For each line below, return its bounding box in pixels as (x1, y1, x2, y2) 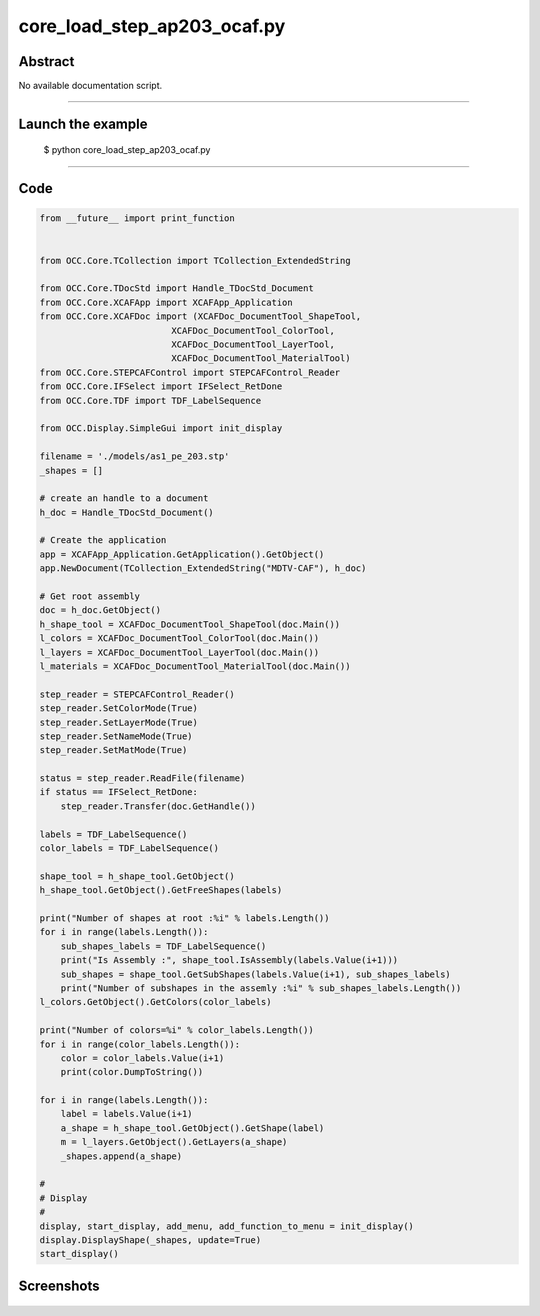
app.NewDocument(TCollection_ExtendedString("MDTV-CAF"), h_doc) (39, 563, 367, 574)
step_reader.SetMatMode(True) (39, 745, 188, 756)
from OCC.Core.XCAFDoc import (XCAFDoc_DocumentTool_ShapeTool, (39, 311, 362, 322)
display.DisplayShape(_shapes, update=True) (39, 1234, 262, 1245)
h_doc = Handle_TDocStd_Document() (39, 506, 214, 518)
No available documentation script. (18, 80, 163, 92)
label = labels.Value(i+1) (60, 1108, 194, 1120)
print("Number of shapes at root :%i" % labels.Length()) (39, 913, 330, 924)
